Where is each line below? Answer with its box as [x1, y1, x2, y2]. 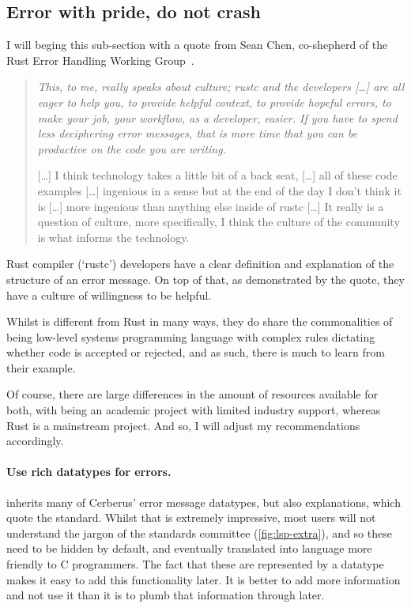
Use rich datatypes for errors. [6, 463, 172, 480]
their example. [6, 359, 76, 376]
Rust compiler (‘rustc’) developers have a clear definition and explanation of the [6, 255, 394, 272]
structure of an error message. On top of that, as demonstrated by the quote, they [6, 270, 405, 287]
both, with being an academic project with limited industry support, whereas [6, 402, 381, 418]
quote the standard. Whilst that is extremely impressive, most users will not [6, 509, 376, 526]
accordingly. [6, 432, 64, 449]
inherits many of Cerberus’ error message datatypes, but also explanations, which [6, 493, 401, 510]
